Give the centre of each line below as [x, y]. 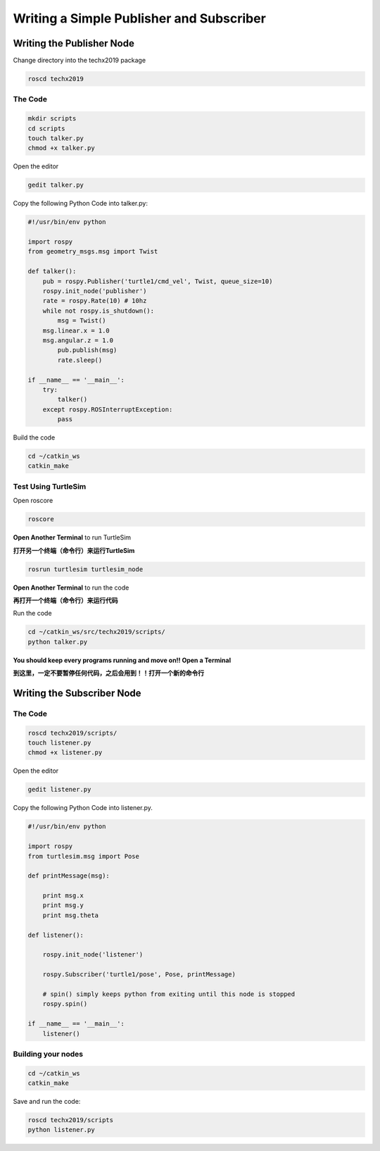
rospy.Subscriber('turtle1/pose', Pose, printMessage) [139, 975]
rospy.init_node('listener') [93, 955]
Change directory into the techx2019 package [80, 61]
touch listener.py [59, 743]
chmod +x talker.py [61, 148]
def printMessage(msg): [69, 876]
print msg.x [63, 896]
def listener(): [56, 935]
